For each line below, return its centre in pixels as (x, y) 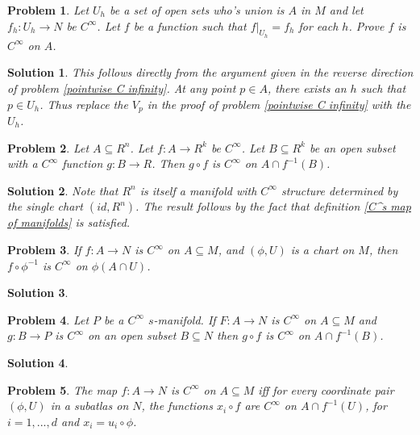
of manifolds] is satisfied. (69, 222)
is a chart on (322, 249)
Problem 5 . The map (62, 389)
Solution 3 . (38, 293)
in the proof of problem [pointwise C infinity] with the (279, 104)
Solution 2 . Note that (63, 190)
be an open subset (352, 147)
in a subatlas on (89, 406)
